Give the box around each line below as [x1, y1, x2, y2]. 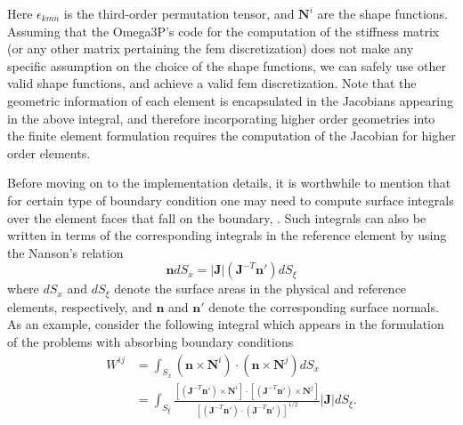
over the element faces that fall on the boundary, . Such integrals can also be [7, 208, 426, 227]
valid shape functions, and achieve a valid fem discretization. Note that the [7, 74, 417, 92]
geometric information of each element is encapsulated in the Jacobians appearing [7, 91, 454, 109]
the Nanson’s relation [7, 243, 124, 261]
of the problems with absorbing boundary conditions [7, 332, 294, 350]
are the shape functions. [317, 4, 448, 22]
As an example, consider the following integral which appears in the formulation [7, 315, 444, 333]
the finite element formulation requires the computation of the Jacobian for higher [7, 126, 456, 145]
